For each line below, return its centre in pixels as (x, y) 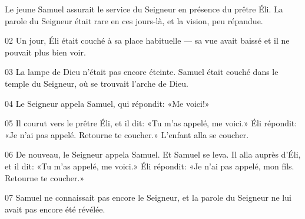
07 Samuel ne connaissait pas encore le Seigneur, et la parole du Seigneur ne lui (148, 197)
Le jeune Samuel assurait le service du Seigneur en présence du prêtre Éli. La (144, 9)
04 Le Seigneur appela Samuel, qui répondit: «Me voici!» (107, 103)
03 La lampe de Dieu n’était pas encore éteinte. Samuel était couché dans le (142, 72)
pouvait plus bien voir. (45, 52)
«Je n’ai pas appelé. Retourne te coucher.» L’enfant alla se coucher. (127, 134)
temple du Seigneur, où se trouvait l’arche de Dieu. (97, 83)
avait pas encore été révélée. (55, 209)
